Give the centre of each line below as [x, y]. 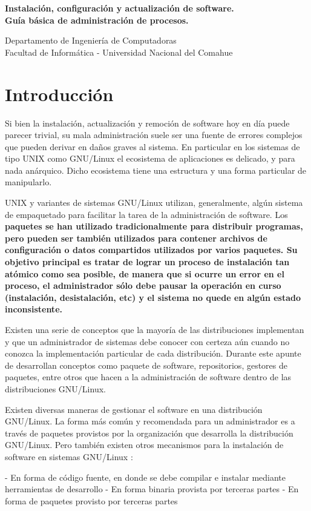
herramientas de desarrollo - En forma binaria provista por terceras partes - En [152, 489]
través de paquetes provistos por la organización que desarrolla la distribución [149, 433]
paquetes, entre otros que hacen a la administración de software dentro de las [148, 377]
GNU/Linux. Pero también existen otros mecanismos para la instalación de [144, 445]
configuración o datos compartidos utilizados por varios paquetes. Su [151, 250]
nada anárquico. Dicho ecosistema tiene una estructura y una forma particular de [156, 170]
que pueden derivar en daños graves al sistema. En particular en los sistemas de [152, 146]
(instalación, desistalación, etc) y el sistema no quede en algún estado [153, 297]
